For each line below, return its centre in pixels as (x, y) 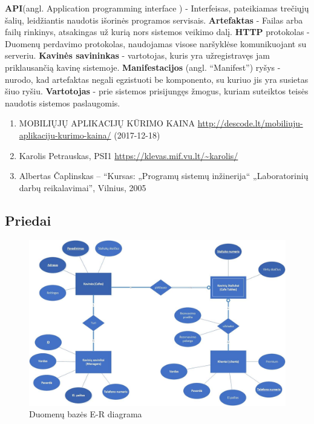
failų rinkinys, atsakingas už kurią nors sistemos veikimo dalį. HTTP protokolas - (157, 32)
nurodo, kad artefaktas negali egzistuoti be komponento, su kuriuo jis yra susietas (157, 79)
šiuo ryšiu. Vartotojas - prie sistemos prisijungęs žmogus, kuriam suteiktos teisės (157, 91)
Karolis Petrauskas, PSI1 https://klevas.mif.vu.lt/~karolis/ (129, 155)
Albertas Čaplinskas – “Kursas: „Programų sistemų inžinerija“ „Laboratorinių (164, 176)
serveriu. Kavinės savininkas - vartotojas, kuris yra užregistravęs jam (137, 55)
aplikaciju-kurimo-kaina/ (65, 135)
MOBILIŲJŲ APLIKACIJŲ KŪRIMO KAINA (107, 123)
